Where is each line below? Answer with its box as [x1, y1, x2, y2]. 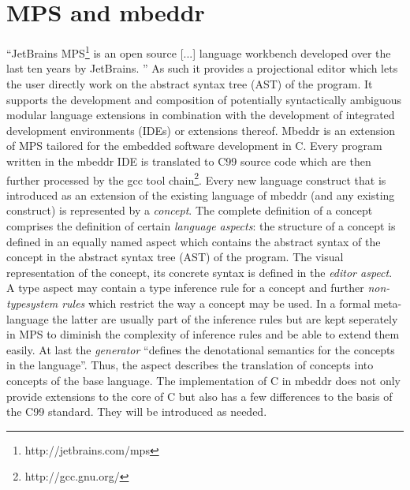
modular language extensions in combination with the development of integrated [6, 107, 395, 123]
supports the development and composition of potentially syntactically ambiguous [6, 91, 401, 107]
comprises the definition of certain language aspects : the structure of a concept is [6, 217, 396, 234]
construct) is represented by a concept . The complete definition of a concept [6, 202, 373, 219]
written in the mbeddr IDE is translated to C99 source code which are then [6, 152, 371, 169]
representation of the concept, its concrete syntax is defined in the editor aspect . [6, 264, 393, 280]
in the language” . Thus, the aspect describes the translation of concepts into [6, 357, 374, 373]
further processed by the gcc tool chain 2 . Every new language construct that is [6, 169, 386, 188]
